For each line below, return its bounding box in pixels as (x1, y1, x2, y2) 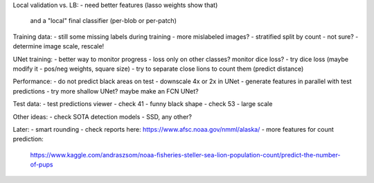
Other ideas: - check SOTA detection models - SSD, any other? (12, 112, 192, 121)
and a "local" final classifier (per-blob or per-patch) (30, 17, 177, 25)
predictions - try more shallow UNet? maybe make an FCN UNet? (12, 87, 199, 95)
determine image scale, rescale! (12, 42, 105, 51)
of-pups (30, 160, 53, 169)
